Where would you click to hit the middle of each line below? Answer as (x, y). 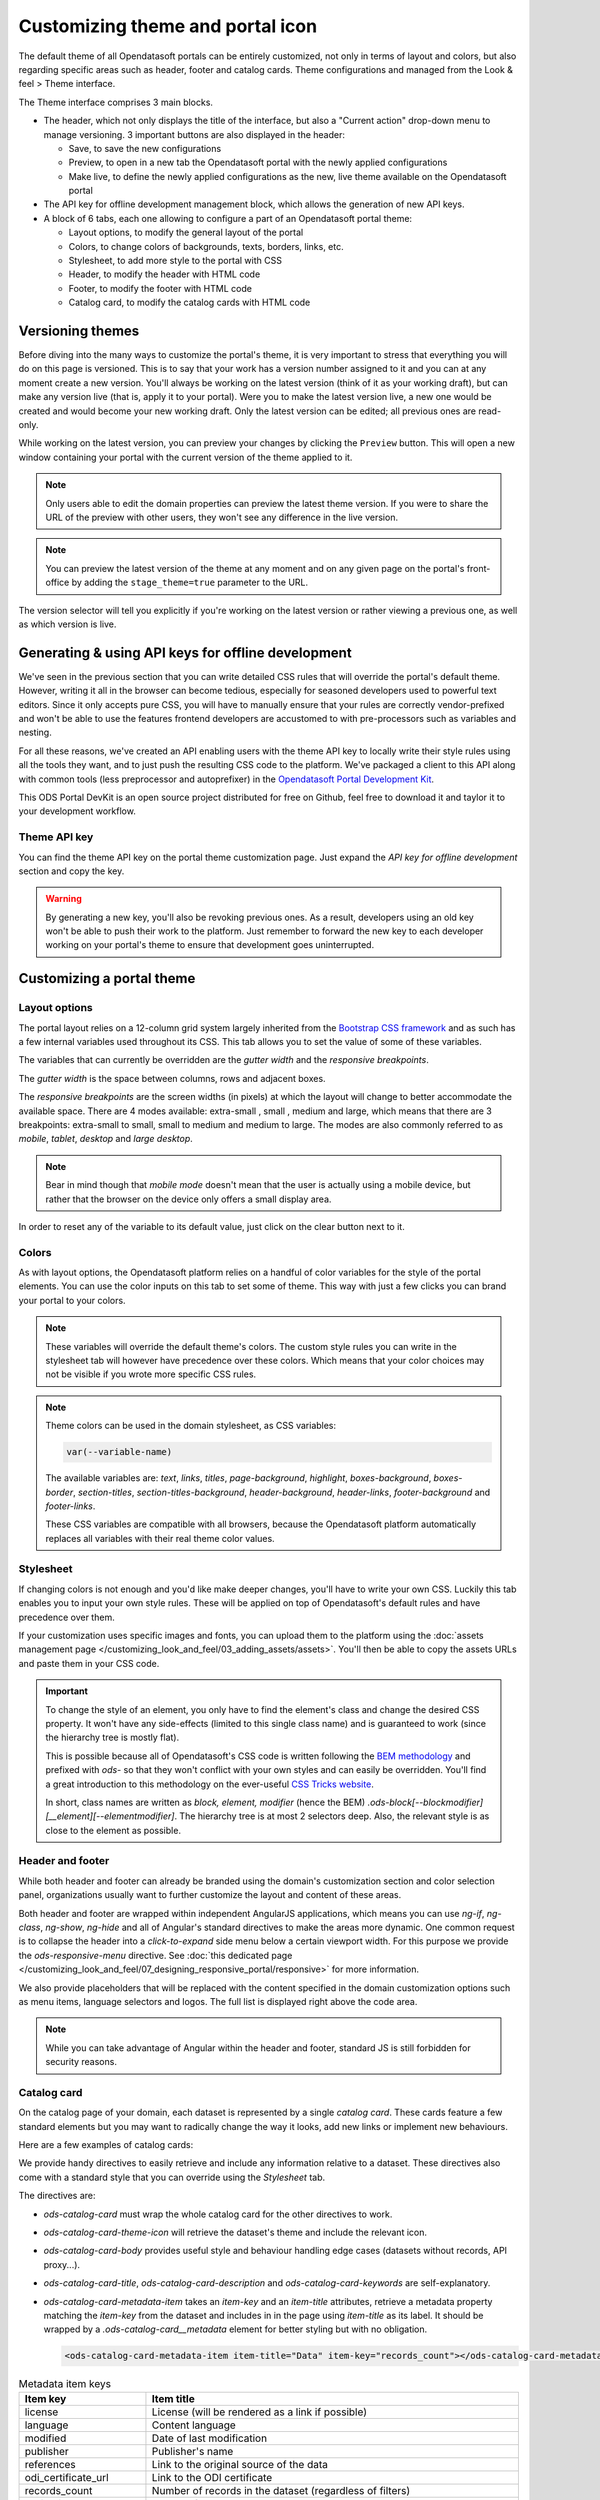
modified (45, 2438)
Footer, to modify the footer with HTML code (160, 288)
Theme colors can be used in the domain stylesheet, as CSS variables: (191, 1426)
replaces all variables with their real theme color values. (160, 1538)
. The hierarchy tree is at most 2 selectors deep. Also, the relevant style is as (332, 1816)
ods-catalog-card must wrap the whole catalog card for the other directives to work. (218, 2214)
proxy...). (61, 2264)
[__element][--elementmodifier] (110, 1816)
